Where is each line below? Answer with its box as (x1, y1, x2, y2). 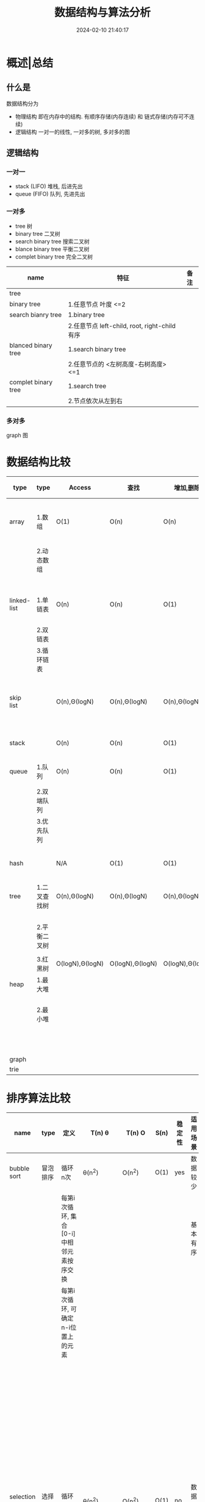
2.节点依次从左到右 (68, 396, 123, 405)
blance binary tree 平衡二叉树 (15, 245, 90, 252)
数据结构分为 (6, 99, 38, 107)
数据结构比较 (6, 455, 71, 469)
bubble (9, 1164, 30, 1172)
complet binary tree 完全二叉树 (15, 252, 93, 260)
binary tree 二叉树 (15, 230, 61, 237)
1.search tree (68, 381, 107, 390)
